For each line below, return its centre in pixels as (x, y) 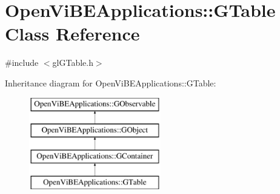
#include (22, 63)
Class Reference (72, 34)
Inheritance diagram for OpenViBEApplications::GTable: (111, 82)
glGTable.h (73, 63)
